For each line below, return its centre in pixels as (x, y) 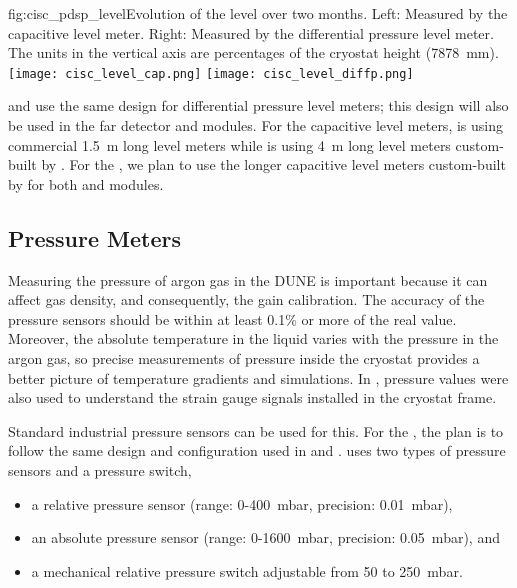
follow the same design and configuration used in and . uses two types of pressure (257, 450)
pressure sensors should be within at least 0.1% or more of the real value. (232, 318)
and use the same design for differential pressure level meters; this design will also (258, 105)
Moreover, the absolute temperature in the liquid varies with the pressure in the (253, 338)
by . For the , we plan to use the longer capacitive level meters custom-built (273, 164)
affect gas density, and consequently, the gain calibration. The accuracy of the (246, 299)
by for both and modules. (86, 183)
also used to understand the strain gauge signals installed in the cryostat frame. (252, 397)
